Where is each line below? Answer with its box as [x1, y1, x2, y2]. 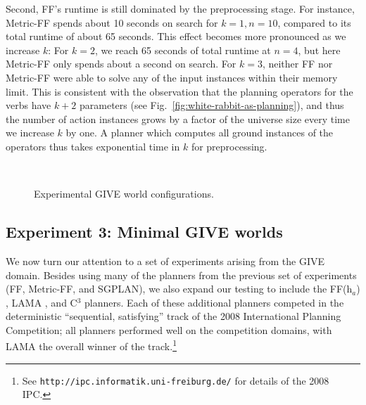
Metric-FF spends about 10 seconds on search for [6, 15, 218, 30]
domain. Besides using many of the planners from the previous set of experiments [6, 267, 357, 282]
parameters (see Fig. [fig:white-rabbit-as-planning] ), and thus [80, 98, 344, 112]
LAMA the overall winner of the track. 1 [6, 337, 177, 354]
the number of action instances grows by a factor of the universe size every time [6, 111, 350, 126]
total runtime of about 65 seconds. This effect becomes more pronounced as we [6, 29, 346, 44]
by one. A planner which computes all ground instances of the [65, 125, 334, 140]
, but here [298, 42, 341, 57]
